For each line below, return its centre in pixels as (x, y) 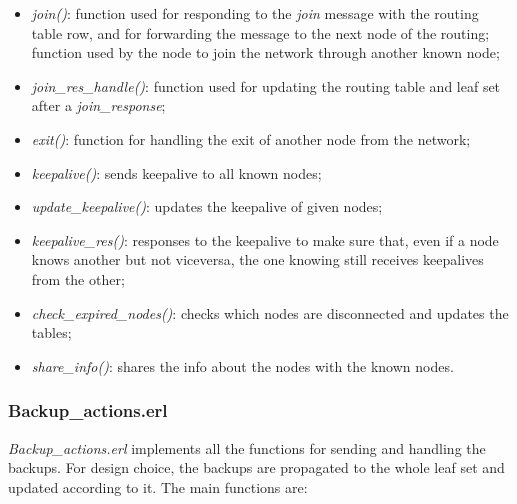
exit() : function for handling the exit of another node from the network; (251, 138)
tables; (51, 332)
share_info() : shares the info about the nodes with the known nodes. (242, 365)
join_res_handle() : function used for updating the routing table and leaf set (266, 85)
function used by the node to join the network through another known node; (265, 52)
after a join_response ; (98, 105)
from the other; (78, 278)
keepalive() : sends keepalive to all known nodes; (176, 172)
